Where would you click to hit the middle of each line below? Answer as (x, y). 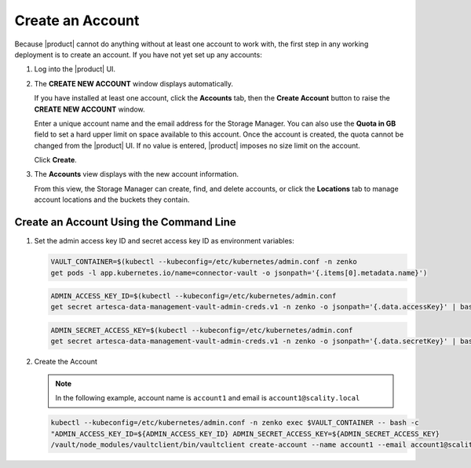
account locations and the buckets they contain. (112, 199)
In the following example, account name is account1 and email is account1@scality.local (208, 398)
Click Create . (56, 160)
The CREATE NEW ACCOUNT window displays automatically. (134, 83)
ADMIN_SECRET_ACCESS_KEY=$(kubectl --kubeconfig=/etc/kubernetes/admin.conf (202, 331)
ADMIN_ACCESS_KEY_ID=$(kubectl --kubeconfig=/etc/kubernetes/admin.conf (194, 296)
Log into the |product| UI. (75, 69)
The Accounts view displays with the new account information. (137, 174)
